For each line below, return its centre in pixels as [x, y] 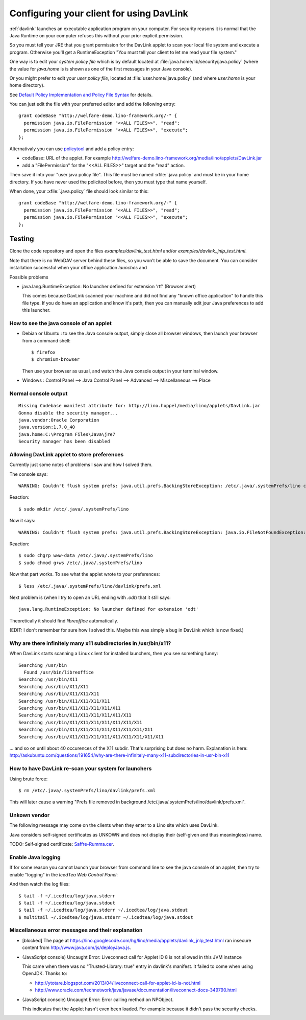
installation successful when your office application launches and [78, 268]
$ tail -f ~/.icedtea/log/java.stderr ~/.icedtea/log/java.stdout [103, 910]
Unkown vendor [30, 815]
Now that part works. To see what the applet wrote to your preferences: [85, 574]
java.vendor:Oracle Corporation [59, 420]
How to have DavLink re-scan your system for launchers [81, 769]
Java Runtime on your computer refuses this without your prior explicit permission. [96, 35]
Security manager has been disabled [64, 442]
